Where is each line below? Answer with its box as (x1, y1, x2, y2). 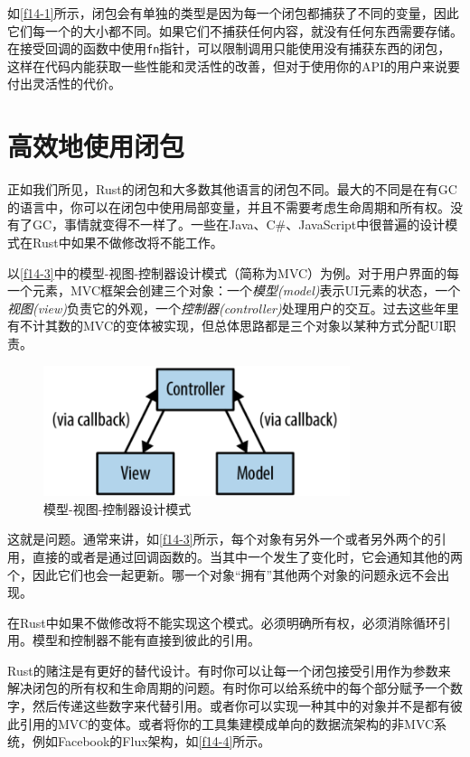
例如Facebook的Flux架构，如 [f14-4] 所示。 (32, 732, 271, 751)
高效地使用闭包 (7, 127, 185, 164)
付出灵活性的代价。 (7, 74, 121, 93)
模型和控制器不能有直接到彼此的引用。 (32, 631, 260, 650)
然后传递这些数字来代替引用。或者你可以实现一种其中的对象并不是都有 (32, 696, 450, 715)
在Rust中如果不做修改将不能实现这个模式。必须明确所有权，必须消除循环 (7, 612, 438, 631)
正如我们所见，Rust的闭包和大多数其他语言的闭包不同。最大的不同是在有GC (7, 180, 457, 199)
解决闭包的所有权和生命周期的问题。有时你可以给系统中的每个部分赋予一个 (7, 678, 450, 697)
